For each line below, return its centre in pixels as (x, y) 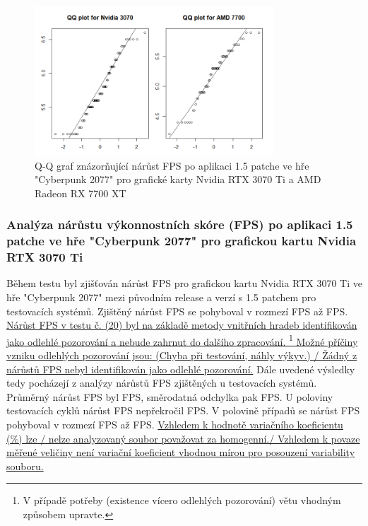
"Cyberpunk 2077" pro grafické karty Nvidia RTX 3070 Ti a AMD (178, 179)
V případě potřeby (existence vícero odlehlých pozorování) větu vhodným (182, 500)
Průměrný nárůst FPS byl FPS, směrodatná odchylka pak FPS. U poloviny (170, 396)
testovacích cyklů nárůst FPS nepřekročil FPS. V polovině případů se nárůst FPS (183, 410)
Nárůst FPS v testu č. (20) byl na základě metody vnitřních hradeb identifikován (182, 325)
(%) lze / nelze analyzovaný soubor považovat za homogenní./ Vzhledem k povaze (183, 438)
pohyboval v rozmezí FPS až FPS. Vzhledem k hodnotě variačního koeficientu (175, 425)
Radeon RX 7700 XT (81, 193)
